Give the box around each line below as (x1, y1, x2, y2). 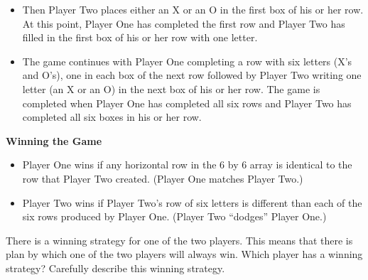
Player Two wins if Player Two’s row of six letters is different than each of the (22, 195, 362, 210)
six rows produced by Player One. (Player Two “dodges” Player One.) (22, 209, 327, 224)
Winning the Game (6, 133, 102, 148)
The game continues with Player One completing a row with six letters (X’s (22, 53, 352, 68)
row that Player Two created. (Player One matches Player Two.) (22, 171, 303, 185)
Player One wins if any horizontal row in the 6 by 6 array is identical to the (22, 157, 352, 172)
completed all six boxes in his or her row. (22, 109, 202, 124)
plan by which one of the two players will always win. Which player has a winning (6, 247, 363, 262)
